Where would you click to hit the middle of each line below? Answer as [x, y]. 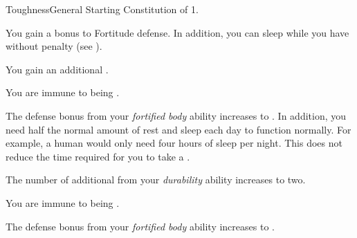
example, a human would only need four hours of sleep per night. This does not [174, 143]
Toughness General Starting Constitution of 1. [102, 9]
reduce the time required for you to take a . [98, 156]
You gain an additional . [57, 69]
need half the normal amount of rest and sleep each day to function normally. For [178, 129]
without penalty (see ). [54, 46]
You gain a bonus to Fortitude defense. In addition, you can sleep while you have [177, 32]
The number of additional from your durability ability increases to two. [156, 180]
